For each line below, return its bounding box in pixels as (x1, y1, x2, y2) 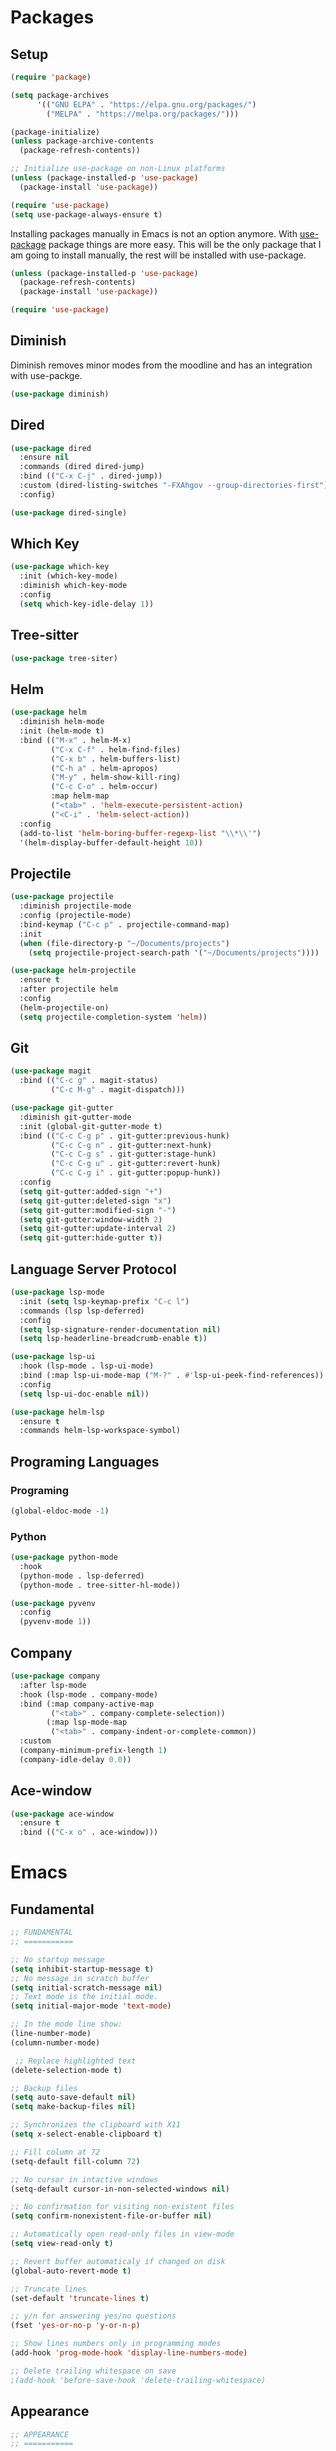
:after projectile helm (19, 984, 118, 995)
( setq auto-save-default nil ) (10, 2092, 137, 2103)
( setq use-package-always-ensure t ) (10, 209, 163, 220)
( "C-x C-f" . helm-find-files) (50, 744, 182, 755)
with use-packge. (10, 369, 83, 381)
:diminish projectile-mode (19, 901, 132, 911)
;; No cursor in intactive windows (10, 2174, 159, 2185)
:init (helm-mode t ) (19, 726, 105, 736)
